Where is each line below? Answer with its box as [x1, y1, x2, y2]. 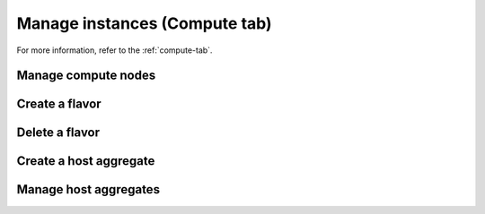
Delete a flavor [16, 125, 101, 141]
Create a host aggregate [16, 153, 155, 169]
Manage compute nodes [16, 68, 156, 83]
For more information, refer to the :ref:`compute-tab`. [16, 45, 213, 56]
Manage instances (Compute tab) [16, 13, 273, 33]
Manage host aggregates [16, 182, 161, 197]
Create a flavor [16, 97, 102, 112]
